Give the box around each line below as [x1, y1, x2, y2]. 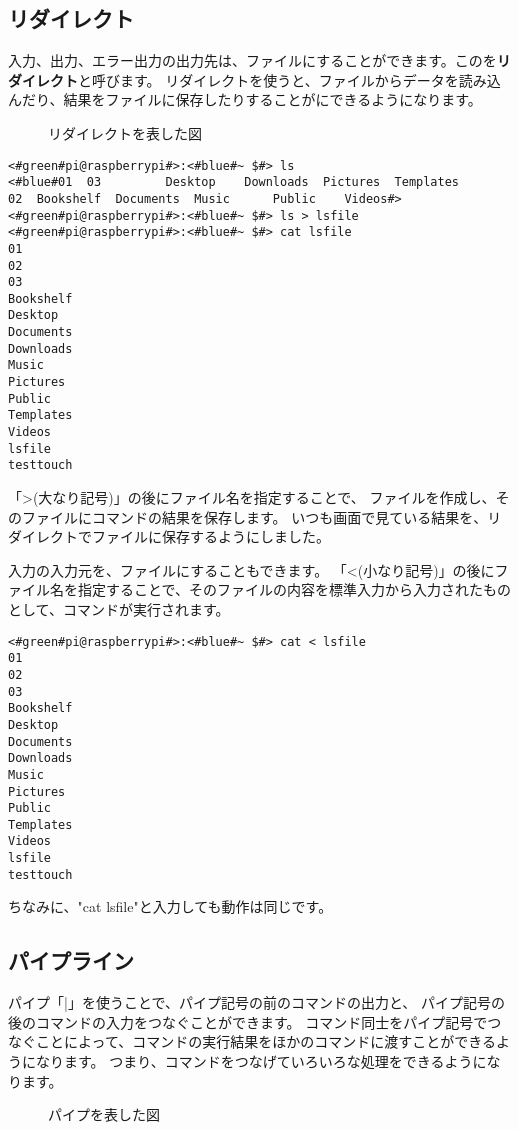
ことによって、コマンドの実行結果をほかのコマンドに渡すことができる [35, 1031, 496, 1052]
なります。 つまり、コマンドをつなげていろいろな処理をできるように [35, 1051, 487, 1072]
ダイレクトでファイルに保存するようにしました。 [8, 526, 330, 547]
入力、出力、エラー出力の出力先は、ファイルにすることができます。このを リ [8, 50, 511, 71]
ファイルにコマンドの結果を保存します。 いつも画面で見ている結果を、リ [21, 506, 502, 527]
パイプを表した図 [48, 1104, 160, 1125]
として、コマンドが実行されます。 [8, 599, 230, 620]
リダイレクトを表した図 [48, 122, 202, 143]
